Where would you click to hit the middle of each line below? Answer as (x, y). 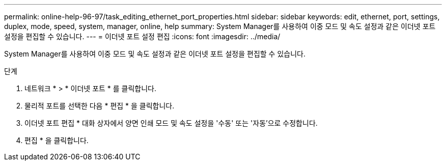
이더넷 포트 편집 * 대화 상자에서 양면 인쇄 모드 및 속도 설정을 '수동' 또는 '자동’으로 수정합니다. (171, 123)
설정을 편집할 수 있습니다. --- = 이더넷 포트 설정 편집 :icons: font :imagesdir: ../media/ (142, 36)
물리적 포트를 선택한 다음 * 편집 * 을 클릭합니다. (100, 106)
